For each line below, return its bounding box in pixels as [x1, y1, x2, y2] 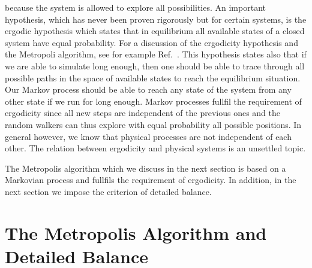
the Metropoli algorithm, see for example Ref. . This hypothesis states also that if [5, 48, 307, 60]
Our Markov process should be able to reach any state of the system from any [5, 83, 292, 96]
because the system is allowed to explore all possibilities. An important [5, 1, 266, 13]
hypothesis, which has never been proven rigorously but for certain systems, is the [5, 13, 307, 25]
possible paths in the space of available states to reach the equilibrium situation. [5, 71, 301, 84]
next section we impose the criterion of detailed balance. [5, 185, 212, 197]
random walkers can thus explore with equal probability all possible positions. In [5, 118, 302, 130]
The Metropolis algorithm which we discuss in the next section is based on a [5, 162, 286, 174]
